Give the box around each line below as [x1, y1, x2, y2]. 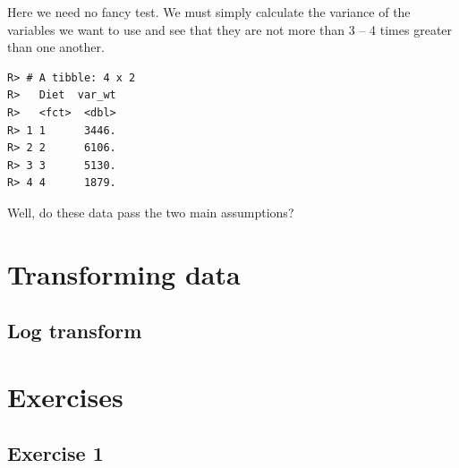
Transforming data [7, 255, 241, 292]
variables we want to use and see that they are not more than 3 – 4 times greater [7, 20, 453, 38]
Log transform [7, 317, 142, 345]
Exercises [7, 378, 123, 414]
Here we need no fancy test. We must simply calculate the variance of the [7, 3, 411, 21]
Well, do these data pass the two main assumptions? [7, 202, 294, 221]
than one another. [7, 38, 105, 56]
